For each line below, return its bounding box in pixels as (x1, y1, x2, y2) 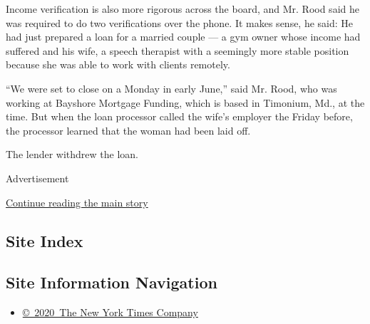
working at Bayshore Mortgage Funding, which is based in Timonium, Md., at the (6, 95, 365, 110)
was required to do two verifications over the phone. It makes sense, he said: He (6, 15, 354, 30)
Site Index (6, 229, 83, 251)
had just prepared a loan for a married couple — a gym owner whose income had (6, 29, 361, 44)
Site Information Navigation (6, 271, 217, 293)
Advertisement (6, 170, 69, 185)
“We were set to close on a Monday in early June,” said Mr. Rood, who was (6, 80, 337, 95)
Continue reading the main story (6, 194, 148, 209)
